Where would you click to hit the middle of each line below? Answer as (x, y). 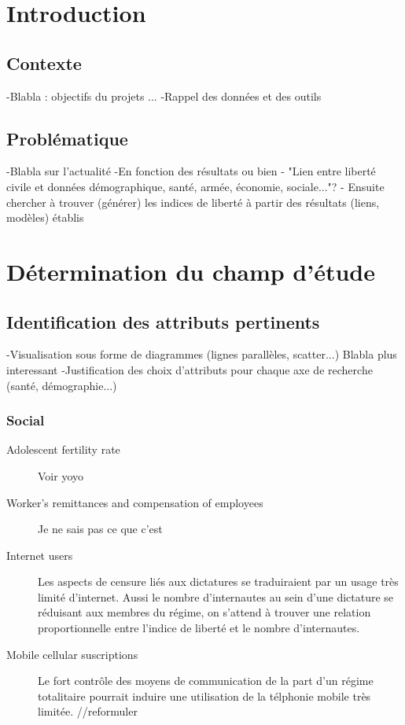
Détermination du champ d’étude (191, 271)
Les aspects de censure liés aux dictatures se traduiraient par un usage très (218, 581)
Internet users (40, 555)
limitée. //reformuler (88, 711)
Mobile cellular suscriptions (72, 654)
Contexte (44, 63)
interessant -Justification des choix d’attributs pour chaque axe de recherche (190, 369)
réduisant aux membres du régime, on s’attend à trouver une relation (204, 612)
